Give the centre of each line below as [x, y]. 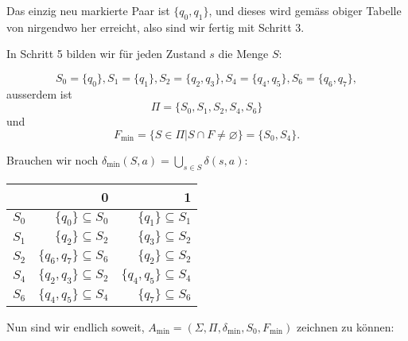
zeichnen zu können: [345, 326]
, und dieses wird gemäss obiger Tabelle [305, 10]
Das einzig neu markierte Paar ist [88, 10]
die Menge [243, 54]
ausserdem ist [39, 93]
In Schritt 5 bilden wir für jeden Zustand [106, 54]
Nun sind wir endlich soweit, [76, 326]
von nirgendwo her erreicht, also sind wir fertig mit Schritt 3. [155, 27]
